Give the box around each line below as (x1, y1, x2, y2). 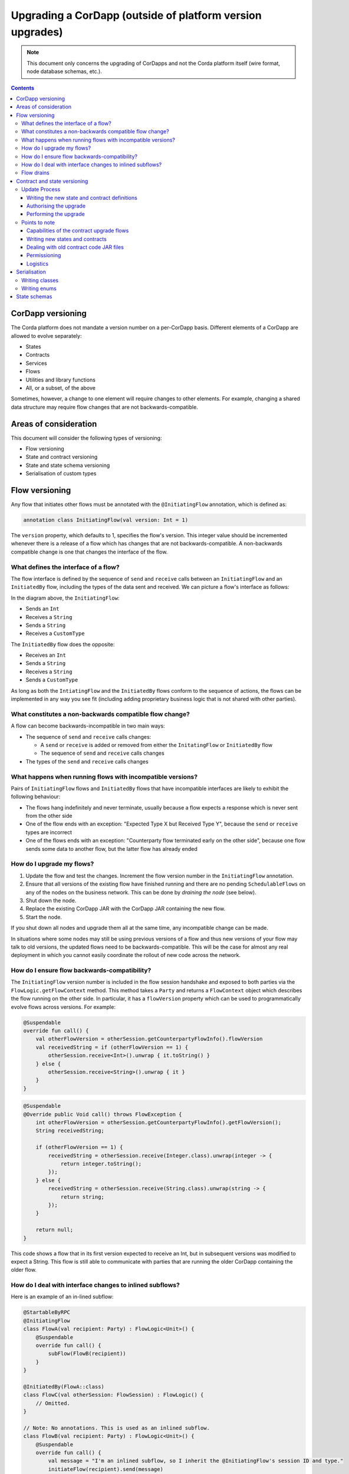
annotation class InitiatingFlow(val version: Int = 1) (23, 516, 189, 524)
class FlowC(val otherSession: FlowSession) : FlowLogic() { (23, 1391, 204, 1399)
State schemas (16, 293, 52, 300)
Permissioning (27, 252, 61, 259)
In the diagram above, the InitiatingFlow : (11, 594, 120, 601)
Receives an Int (25, 652, 66, 659)
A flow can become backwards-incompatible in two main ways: (11, 722, 165, 729)
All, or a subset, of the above (25, 384, 96, 391)
